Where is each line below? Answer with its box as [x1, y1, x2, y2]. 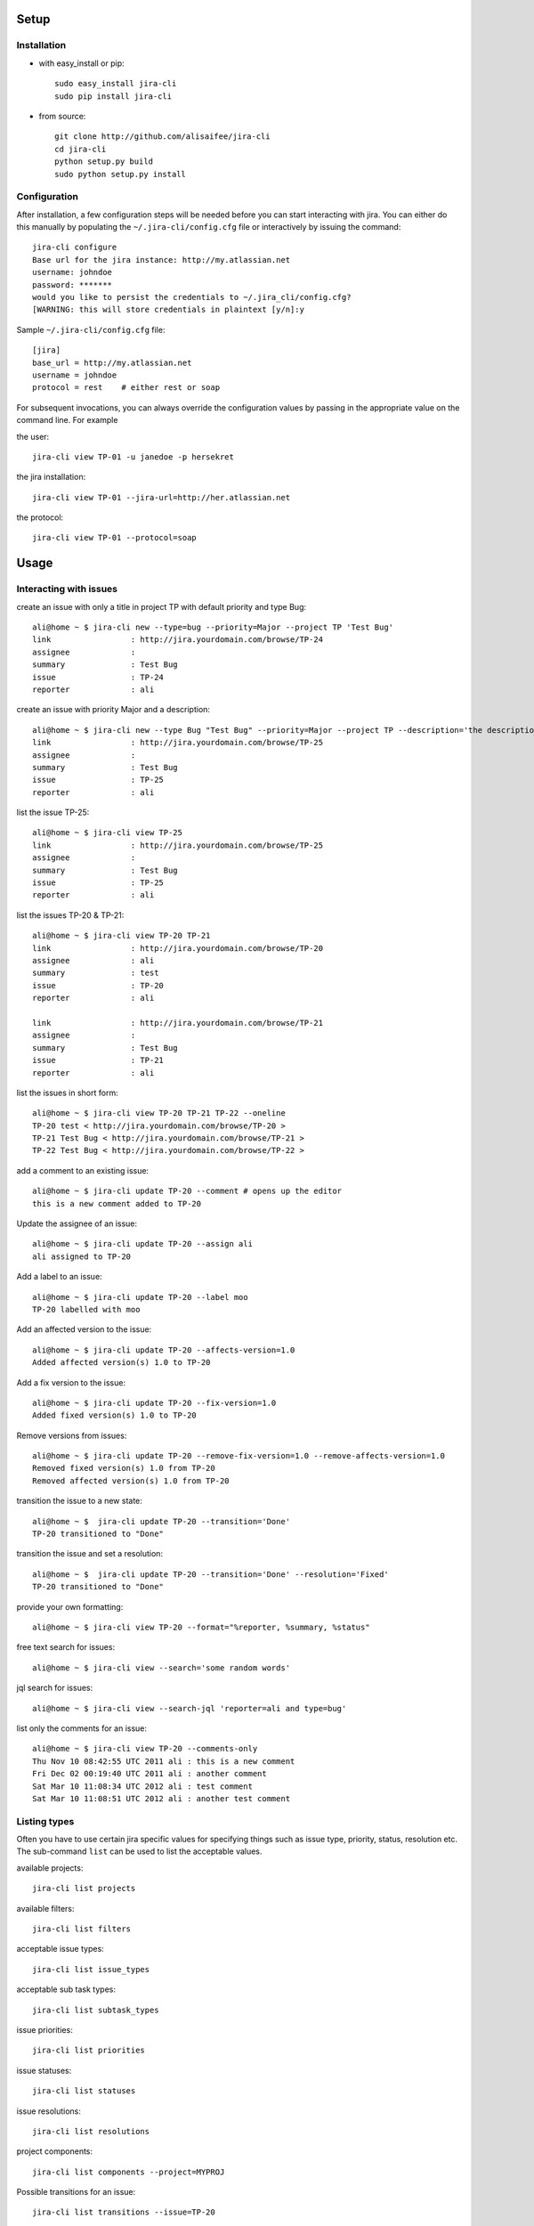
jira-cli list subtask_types [32, 2004, 159, 2015]
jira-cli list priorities [32, 2045, 146, 2056]
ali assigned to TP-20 [32, 1251, 132, 1262]
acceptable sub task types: [16, 1984, 116, 1994]
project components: [16, 2146, 93, 2157]
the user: [16, 431, 50, 442]
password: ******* [32, 280, 113, 289]
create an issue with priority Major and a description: [16, 704, 211, 715]
